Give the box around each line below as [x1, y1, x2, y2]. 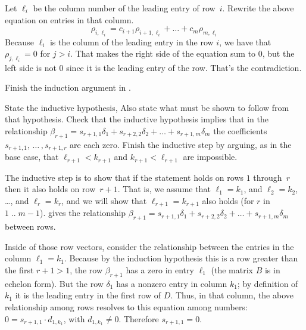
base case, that [5, 150, 59, 163]
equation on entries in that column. [5, 13, 134, 26]
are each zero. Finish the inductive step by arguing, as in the [70, 138, 292, 150]
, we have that [219, 35, 271, 48]
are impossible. [183, 150, 238, 163]
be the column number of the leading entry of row [33, 2, 216, 14]
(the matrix [211, 263, 253, 276]
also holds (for [202, 194, 254, 206]
